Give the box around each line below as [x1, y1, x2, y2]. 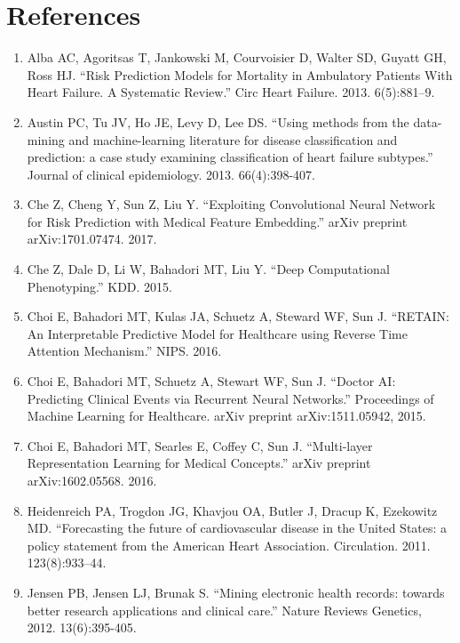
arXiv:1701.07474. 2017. [27, 229, 157, 248]
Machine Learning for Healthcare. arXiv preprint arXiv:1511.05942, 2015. [27, 406, 426, 425]
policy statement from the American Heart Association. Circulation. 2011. [27, 535, 431, 554]
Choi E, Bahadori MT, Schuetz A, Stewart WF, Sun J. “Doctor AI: [27, 372, 396, 390]
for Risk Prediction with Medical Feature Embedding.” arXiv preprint [27, 212, 408, 230]
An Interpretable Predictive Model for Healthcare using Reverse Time [27, 324, 408, 342]
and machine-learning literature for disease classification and [68, 130, 398, 149]
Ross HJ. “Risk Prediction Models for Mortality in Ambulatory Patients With [27, 65, 453, 84]
